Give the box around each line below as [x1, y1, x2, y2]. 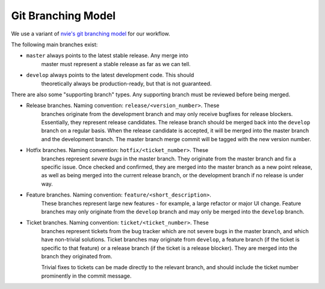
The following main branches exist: [11, 41, 98, 48]
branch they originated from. [41, 252, 113, 260]
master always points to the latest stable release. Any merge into [26, 52, 189, 59]
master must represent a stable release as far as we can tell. [41, 60, 191, 67]
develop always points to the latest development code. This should [26, 71, 194, 79]
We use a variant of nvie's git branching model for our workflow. [11, 30, 171, 37]
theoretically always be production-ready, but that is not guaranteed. [41, 80, 212, 87]
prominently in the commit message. [41, 272, 132, 279]
